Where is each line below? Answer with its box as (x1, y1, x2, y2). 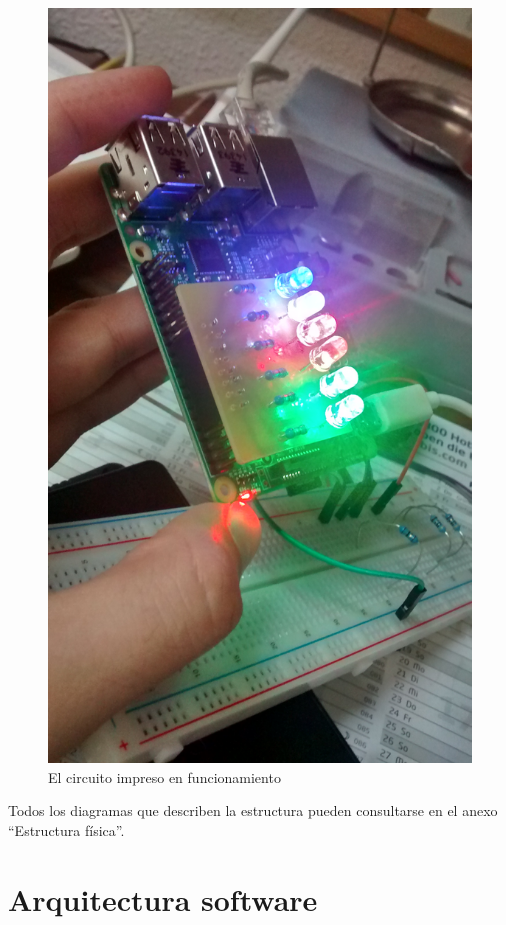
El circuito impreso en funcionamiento (48, 766, 281, 787)
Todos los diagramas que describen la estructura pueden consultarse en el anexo (8, 800, 498, 821)
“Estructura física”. (8, 819, 125, 840)
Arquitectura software (8, 878, 318, 919)
